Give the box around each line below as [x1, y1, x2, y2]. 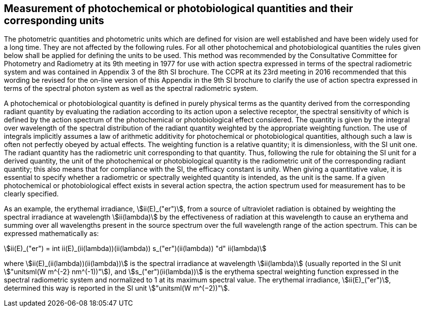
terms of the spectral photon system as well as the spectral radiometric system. [4, 84, 258, 93]
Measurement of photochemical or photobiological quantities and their [4, 2, 353, 15]
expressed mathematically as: [4, 229, 99, 238]
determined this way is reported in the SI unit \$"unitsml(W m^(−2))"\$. [4, 284, 230, 293]
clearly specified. [4, 190, 59, 198]
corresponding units [4, 15, 104, 27]
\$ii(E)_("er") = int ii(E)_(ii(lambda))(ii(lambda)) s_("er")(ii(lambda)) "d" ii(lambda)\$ [4, 244, 267, 253]
